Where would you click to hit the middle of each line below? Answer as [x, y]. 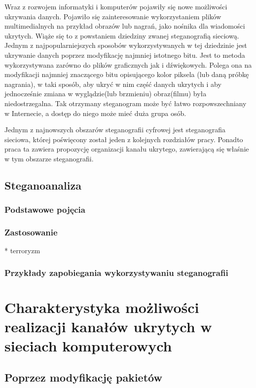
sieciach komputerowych [88, 346]
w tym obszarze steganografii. [49, 158]
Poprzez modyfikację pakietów [83, 377]
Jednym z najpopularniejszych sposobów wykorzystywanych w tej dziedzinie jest [126, 45]
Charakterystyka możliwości [102, 307]
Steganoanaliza [43, 185]
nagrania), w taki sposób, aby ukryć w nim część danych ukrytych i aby [113, 84]
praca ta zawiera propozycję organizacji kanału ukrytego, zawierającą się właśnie [127, 149]
